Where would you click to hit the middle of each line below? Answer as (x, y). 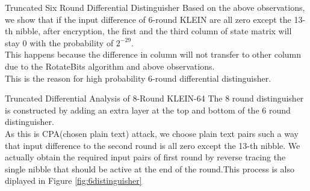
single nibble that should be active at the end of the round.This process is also (150, 168)
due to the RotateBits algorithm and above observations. (110, 66)
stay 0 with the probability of (59, 42)
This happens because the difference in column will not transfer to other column (153, 54)
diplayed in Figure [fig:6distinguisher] (73, 180)
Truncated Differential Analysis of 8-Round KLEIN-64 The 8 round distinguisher (154, 98)
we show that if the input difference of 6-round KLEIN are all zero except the (148, 19)
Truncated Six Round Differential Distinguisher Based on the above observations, (155, 7)
